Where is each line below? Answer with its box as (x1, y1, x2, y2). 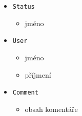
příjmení (25, 69, 51, 80)
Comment (12, 89, 38, 97)
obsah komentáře (25, 103, 78, 114)
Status (12, 3, 35, 10)
